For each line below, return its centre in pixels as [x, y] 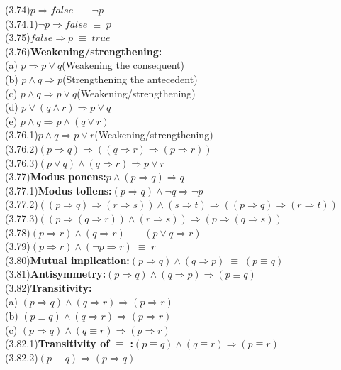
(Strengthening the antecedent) [130, 78]
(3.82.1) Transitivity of [57, 343]
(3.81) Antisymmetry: [56, 274]
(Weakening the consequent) [123, 65]
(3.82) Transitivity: [49, 287]
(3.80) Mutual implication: [67, 260]
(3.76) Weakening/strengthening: [84, 51]
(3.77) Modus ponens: [56, 176]
